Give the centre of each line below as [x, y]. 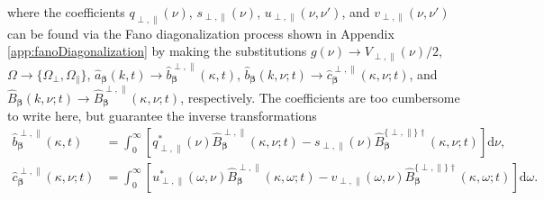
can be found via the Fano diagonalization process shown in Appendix [201, 33]
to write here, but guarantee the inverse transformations [162, 116]
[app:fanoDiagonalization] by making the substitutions [157, 51]
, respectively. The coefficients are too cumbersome [320, 97]
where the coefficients [66, 12]
